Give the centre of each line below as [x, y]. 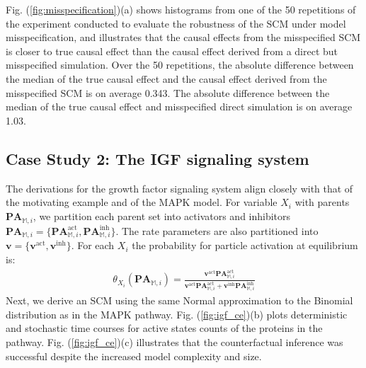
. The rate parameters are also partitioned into [217, 230]
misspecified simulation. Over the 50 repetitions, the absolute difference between [180, 65]
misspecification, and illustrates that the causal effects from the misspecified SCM [183, 37]
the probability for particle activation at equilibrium [245, 245]
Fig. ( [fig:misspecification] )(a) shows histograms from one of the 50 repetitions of [181, 9]
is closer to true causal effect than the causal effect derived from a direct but [172, 51]
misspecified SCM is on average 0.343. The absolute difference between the [168, 92]
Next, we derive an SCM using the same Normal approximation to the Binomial [179, 300]
